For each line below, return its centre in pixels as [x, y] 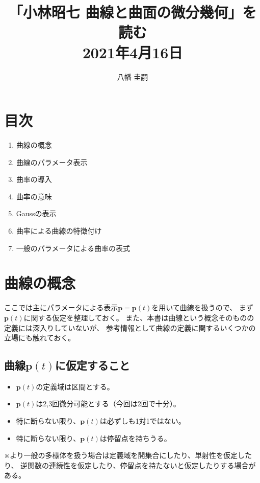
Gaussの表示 [36, 213]
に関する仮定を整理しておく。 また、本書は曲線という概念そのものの [139, 317]
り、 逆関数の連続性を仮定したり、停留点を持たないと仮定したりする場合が [130, 465]
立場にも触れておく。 [40, 338]
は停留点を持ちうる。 [135, 438]
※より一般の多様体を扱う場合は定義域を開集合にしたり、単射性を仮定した [128, 455]
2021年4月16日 [133, 52]
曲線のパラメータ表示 [52, 162]
